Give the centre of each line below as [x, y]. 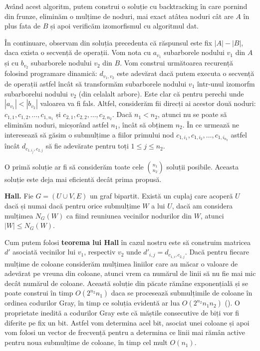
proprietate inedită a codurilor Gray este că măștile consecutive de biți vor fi [122, 313]
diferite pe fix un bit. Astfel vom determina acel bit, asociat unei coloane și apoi [127, 322]
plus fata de [23, 26]
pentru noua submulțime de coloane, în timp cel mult [86, 342]
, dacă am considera [202, 206]
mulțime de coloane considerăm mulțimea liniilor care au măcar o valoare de [121, 263]
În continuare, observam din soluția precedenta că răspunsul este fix [108, 42]
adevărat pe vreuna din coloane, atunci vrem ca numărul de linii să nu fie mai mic [130, 273]
